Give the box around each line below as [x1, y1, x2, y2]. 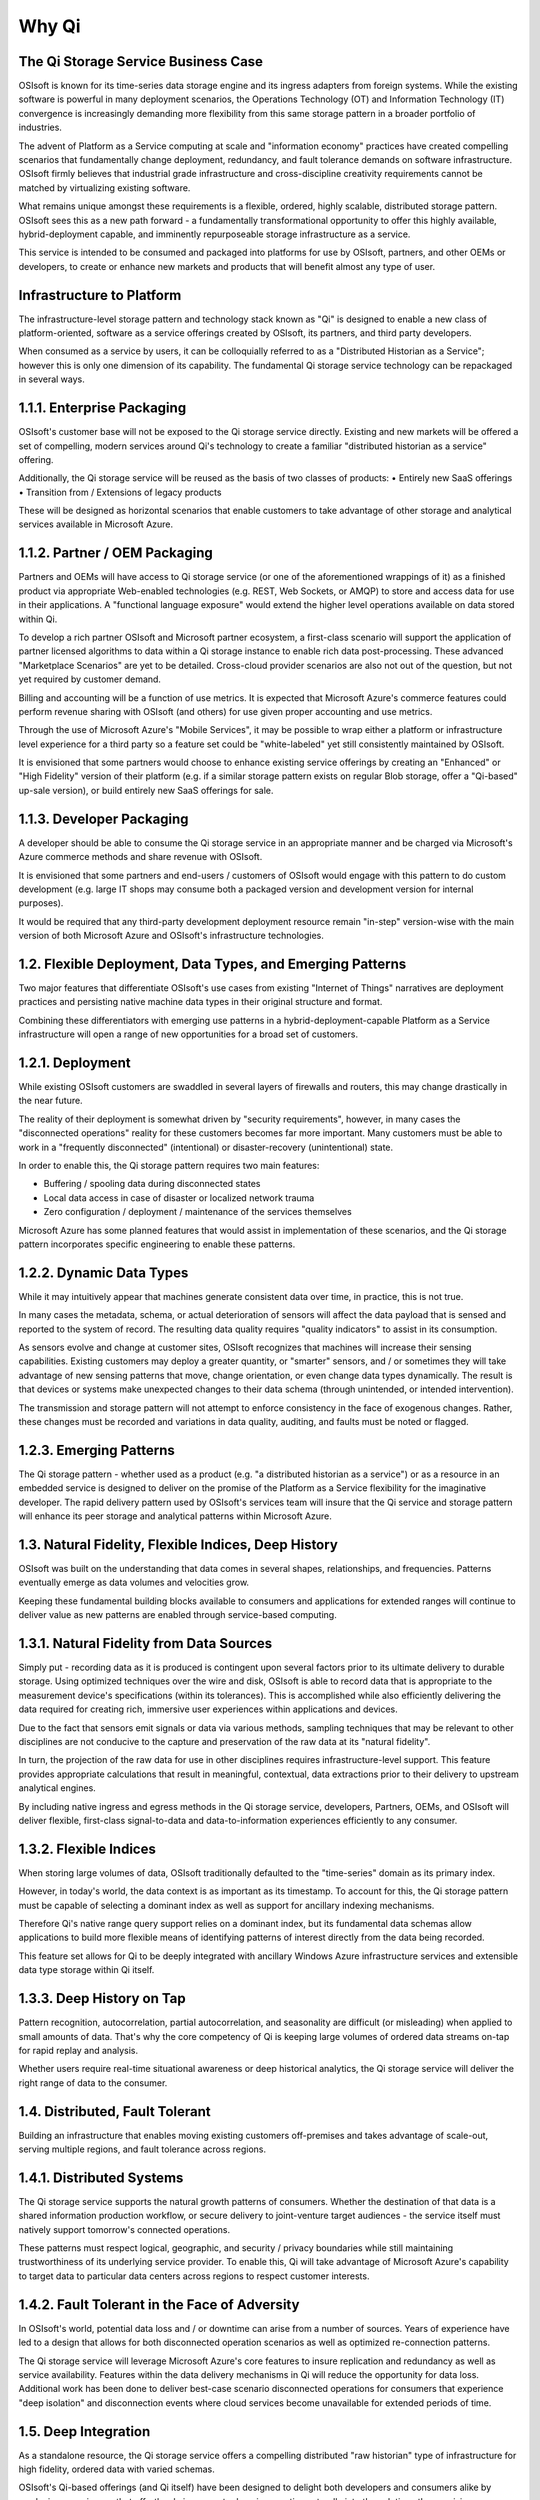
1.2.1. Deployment [18, 1054, 131, 1071]
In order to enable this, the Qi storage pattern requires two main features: [18, 1160, 320, 1172]
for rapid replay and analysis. [18, 2044, 139, 2056]
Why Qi [18, 15, 81, 37]
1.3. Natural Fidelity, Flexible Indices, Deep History [18, 1536, 339, 1553]
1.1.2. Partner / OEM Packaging [18, 545, 214, 562]
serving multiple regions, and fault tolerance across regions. [18, 2143, 267, 2155]
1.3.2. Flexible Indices [18, 1840, 157, 1857]
